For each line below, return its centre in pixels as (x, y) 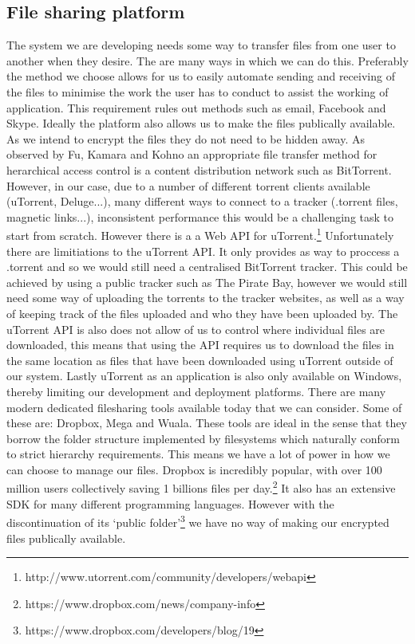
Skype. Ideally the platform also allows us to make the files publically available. (201, 123)
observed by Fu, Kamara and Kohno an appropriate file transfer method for (192, 154)
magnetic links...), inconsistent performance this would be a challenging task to (200, 216)
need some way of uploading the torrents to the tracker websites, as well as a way (206, 298)
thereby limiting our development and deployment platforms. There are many (196, 391)
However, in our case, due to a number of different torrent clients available (188, 185)
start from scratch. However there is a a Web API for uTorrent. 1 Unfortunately (200, 234)
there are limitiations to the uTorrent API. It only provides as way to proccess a (203, 251)
